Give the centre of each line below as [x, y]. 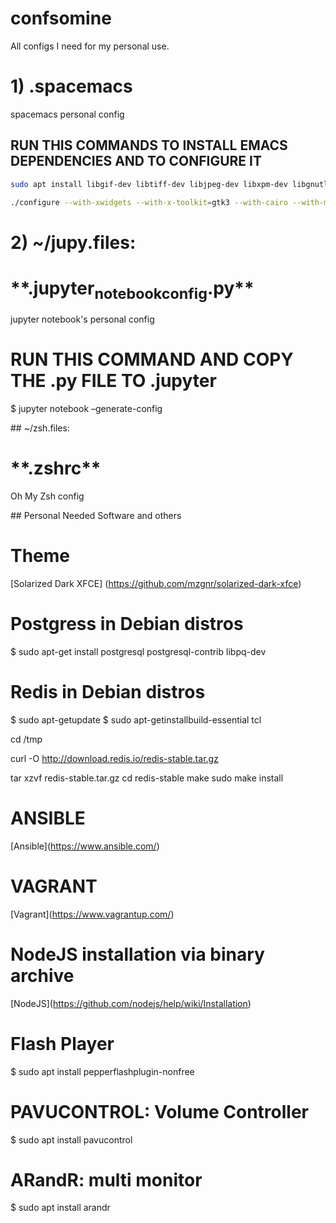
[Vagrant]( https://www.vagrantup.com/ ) [92, 914]
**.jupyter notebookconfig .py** [132, 290]
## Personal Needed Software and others [96, 516]
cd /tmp [26, 739]
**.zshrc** [56, 468]
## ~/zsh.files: [40, 428]
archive [42, 975]
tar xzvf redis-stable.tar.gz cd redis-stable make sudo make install [147, 778]
